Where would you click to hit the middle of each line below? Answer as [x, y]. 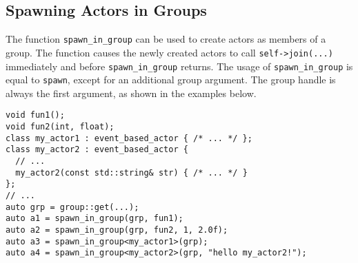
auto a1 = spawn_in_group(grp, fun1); [95, 219]
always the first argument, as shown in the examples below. [131, 93]
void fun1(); [35, 115]
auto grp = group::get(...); [72, 207]
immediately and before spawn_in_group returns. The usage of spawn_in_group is [179, 66]
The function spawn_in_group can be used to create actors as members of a [166, 39]
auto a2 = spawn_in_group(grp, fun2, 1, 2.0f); [117, 230]
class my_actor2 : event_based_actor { [97, 150]
